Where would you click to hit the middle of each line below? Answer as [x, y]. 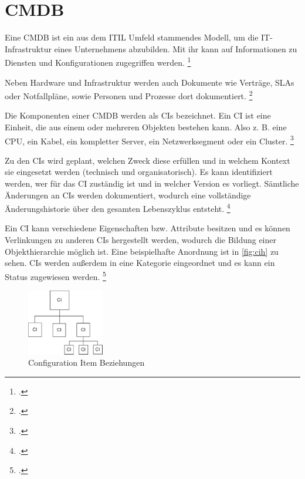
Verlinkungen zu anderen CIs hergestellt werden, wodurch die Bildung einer [141, 240]
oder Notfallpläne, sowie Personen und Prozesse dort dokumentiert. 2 [129, 95]
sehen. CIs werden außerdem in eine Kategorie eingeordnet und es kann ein [140, 263]
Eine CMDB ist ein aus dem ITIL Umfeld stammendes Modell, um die [132, 37]
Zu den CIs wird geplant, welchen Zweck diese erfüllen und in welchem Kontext [148, 160]
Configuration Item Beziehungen [87, 362]
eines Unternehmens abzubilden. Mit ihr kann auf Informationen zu [176, 48]
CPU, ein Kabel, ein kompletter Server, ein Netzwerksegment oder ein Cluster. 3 [149, 140]
